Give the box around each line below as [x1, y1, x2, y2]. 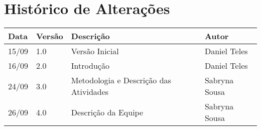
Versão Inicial [71, 45, 119, 57]
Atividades [71, 86, 109, 98]
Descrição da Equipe [71, 106, 144, 118]
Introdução [71, 60, 109, 72]
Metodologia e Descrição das [71, 74, 171, 86]
